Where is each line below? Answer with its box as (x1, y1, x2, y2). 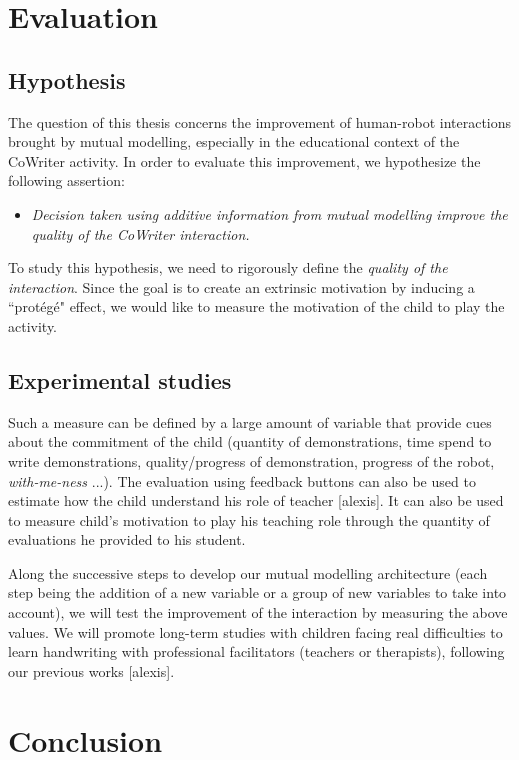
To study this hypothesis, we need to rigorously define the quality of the (8, 257, 448, 278)
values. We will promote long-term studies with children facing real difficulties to (8, 621, 503, 642)
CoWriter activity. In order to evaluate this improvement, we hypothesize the (8, 150, 481, 171)
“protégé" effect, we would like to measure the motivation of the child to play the (8, 296, 505, 317)
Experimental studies (8, 364, 232, 395)
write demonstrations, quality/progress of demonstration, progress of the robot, (8, 450, 495, 471)
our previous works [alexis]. (8, 660, 175, 681)
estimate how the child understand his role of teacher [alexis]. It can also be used (8, 490, 504, 511)
